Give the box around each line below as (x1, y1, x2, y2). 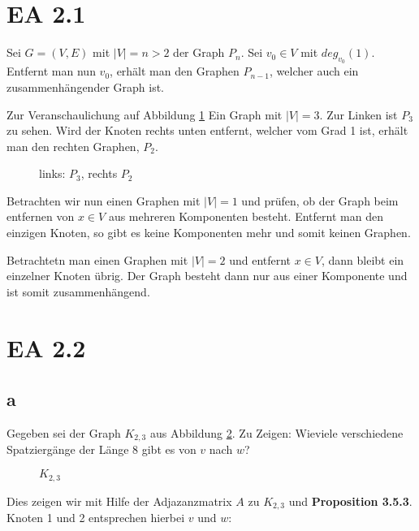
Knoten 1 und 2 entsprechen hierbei (6, 508, 185, 525)
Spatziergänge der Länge (6, 441, 129, 458)
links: (39, 165, 66, 182)
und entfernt (229, 251, 292, 268)
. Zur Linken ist (319, 106, 398, 123)
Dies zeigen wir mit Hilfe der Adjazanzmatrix (6, 492, 232, 509)
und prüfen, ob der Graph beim (241, 192, 399, 209)
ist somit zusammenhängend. (6, 283, 150, 300)
